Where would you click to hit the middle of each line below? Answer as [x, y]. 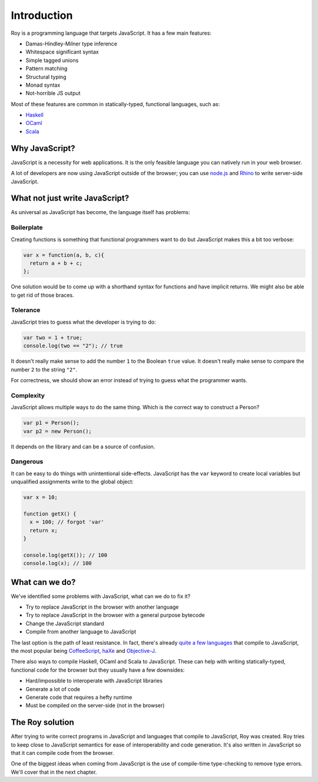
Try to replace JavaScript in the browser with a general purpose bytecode [115, 615]
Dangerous [27, 462]
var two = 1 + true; [53, 337]
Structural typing [46, 77]
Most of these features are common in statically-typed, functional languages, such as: [115, 104]
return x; [44, 530]
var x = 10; [41, 497]
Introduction [42, 15]
